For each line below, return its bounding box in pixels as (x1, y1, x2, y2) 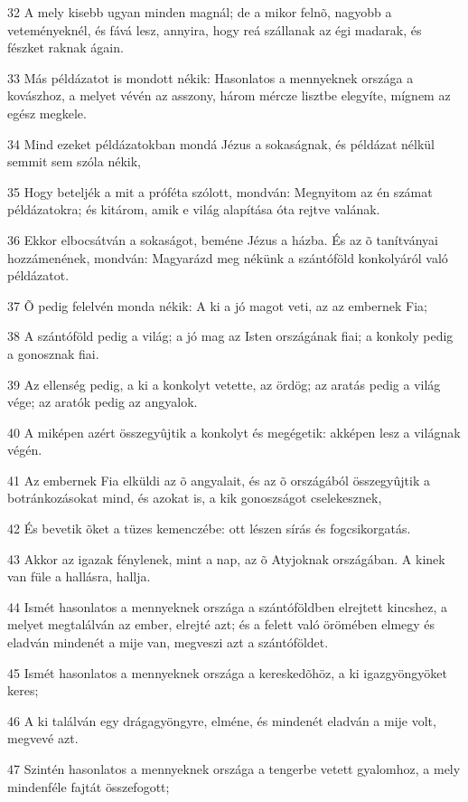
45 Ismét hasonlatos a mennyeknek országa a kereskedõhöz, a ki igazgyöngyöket (7, 663, 447, 682)
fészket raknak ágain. (7, 38, 124, 57)
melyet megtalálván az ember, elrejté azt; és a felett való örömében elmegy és (7, 615, 435, 634)
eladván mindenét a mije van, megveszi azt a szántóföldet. (7, 633, 329, 652)
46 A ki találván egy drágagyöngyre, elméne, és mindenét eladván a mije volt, (7, 711, 436, 730)
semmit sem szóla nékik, (7, 152, 141, 171)
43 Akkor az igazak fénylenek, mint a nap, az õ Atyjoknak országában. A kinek (7, 549, 445, 568)
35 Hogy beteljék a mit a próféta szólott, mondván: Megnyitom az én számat (7, 182, 433, 201)
